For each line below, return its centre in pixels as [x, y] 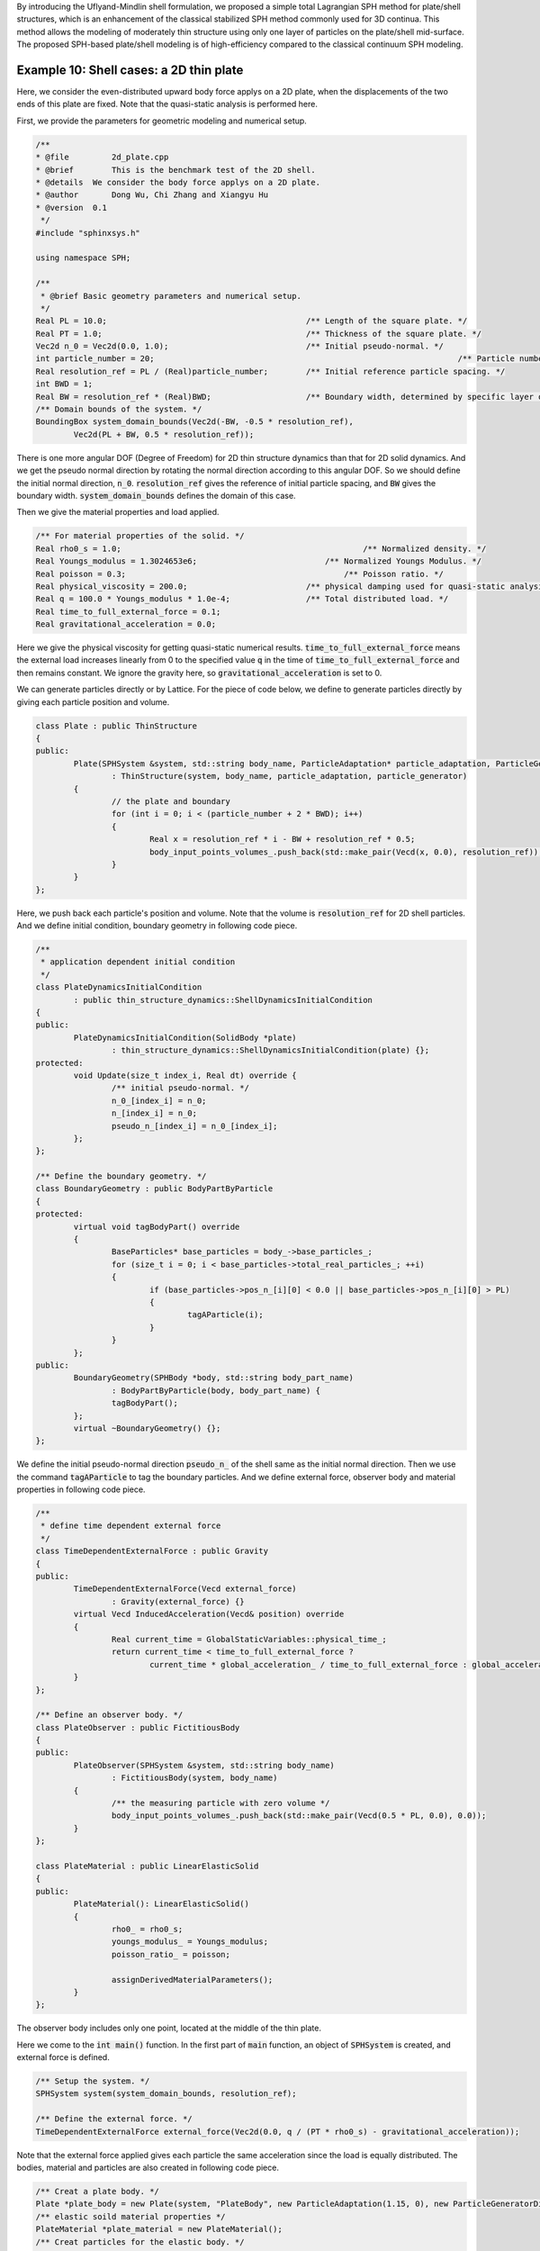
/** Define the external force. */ [114, 2119]
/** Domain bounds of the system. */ [119, 409]
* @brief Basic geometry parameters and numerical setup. [171, 296]
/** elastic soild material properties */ [130, 2216]
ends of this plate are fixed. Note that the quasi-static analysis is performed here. [167, 104]
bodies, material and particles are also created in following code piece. [148, 2167]
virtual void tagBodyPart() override [157, 1226]
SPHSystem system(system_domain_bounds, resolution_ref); [166, 2094]
